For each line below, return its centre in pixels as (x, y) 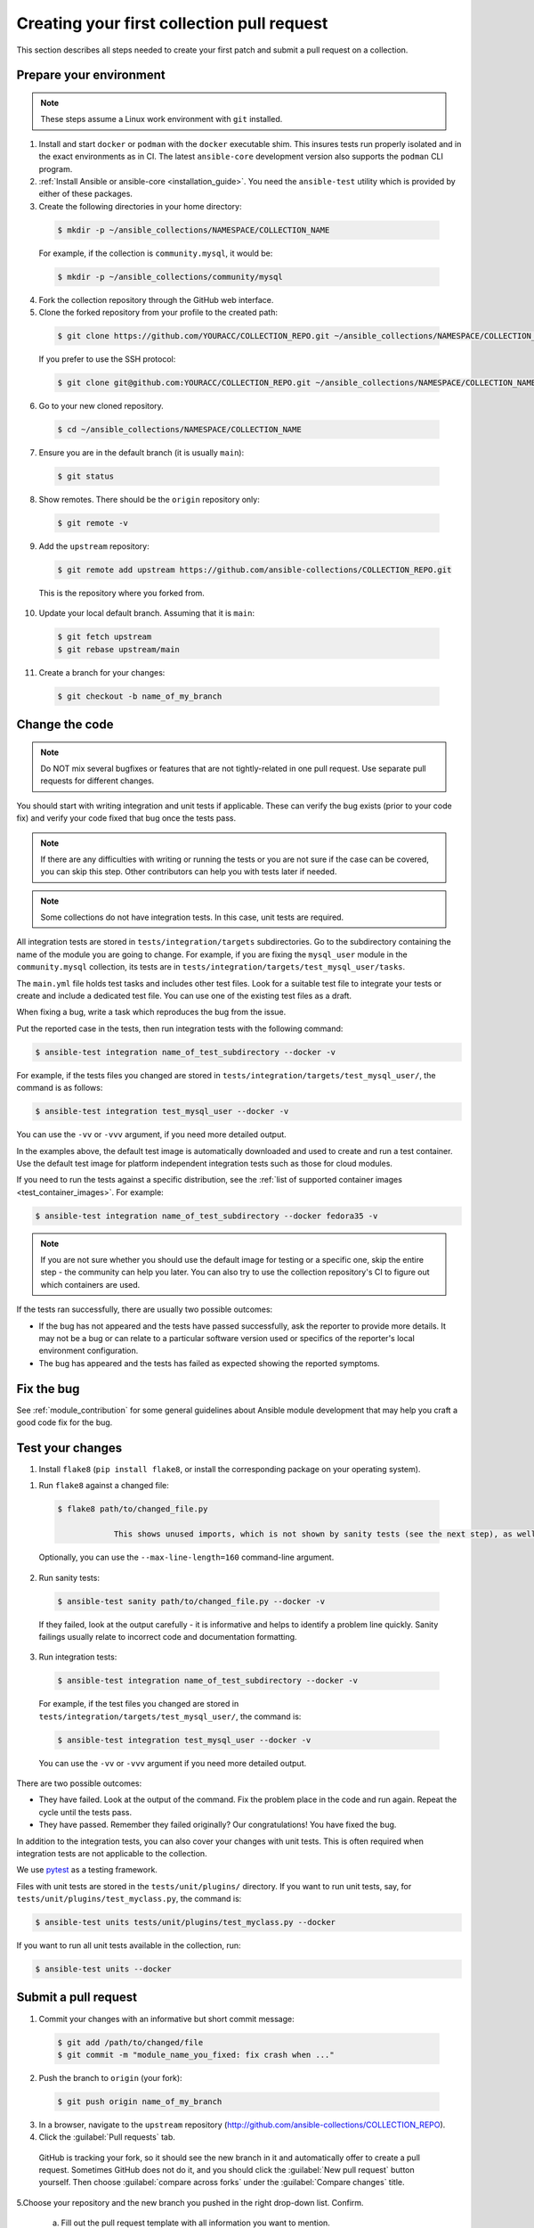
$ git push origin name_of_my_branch (140, 2101)
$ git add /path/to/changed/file (130, 2042)
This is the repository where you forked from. (121, 593)
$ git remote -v (93, 523)
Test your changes (69, 1448)
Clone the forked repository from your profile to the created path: (158, 313)
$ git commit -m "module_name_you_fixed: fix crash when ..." (196, 2055)
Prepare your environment (91, 75)
